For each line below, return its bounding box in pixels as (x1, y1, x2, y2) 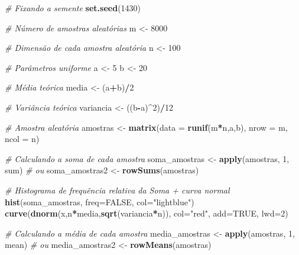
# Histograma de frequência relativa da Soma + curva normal (5, 183, 230, 196)
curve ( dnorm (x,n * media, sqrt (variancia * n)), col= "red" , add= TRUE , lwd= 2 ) (5, 207, 288, 220)
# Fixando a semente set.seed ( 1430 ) (5, 2, 141, 14)
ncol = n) (5, 133, 40, 145)
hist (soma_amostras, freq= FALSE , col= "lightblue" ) (5, 195, 194, 208)
